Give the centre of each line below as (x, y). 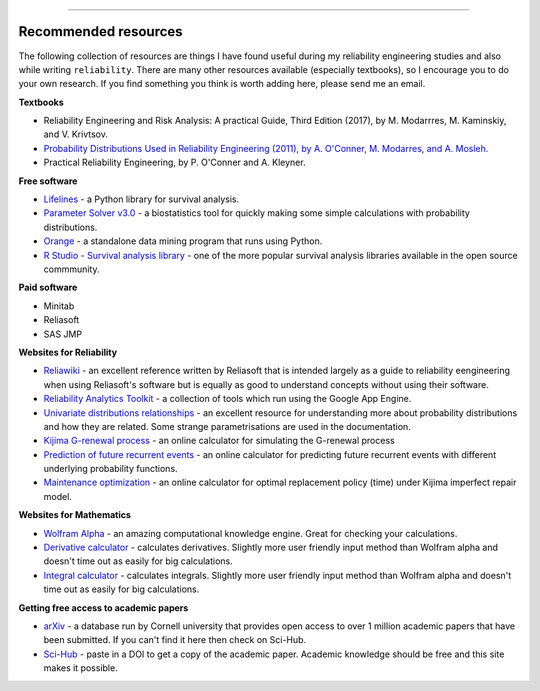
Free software (48, 181)
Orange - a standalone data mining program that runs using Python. (183, 241)
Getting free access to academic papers (103, 607)
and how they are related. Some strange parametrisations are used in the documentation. (227, 426)
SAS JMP (63, 334)
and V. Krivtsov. (76, 134)
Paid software (48, 287)
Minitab (59, 306)
